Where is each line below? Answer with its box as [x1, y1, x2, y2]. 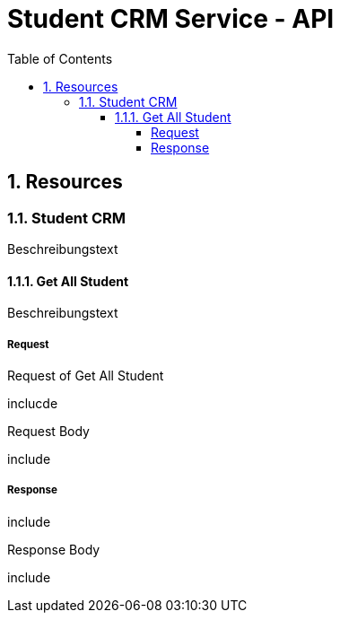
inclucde [7, 395, 58, 411]
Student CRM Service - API [7, 4, 335, 34]
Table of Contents [7, 50, 113, 66]
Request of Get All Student [7, 367, 164, 383]
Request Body [7, 423, 90, 439]
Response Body [7, 541, 100, 557]
